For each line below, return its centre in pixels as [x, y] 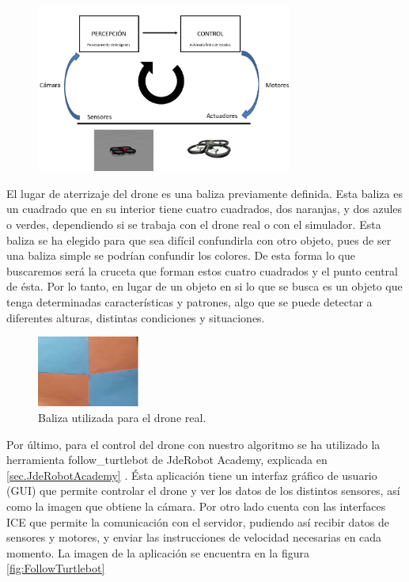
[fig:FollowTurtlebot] [56, 568]
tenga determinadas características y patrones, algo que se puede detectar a [189, 302]
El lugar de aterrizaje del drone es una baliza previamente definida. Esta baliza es [204, 193]
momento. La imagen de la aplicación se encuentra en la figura [158, 552]
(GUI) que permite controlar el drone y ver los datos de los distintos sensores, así [203, 491]
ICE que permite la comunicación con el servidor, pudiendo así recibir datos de [198, 521]
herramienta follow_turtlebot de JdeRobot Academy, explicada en [167, 460]
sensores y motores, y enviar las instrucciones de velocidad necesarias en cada [194, 537]
